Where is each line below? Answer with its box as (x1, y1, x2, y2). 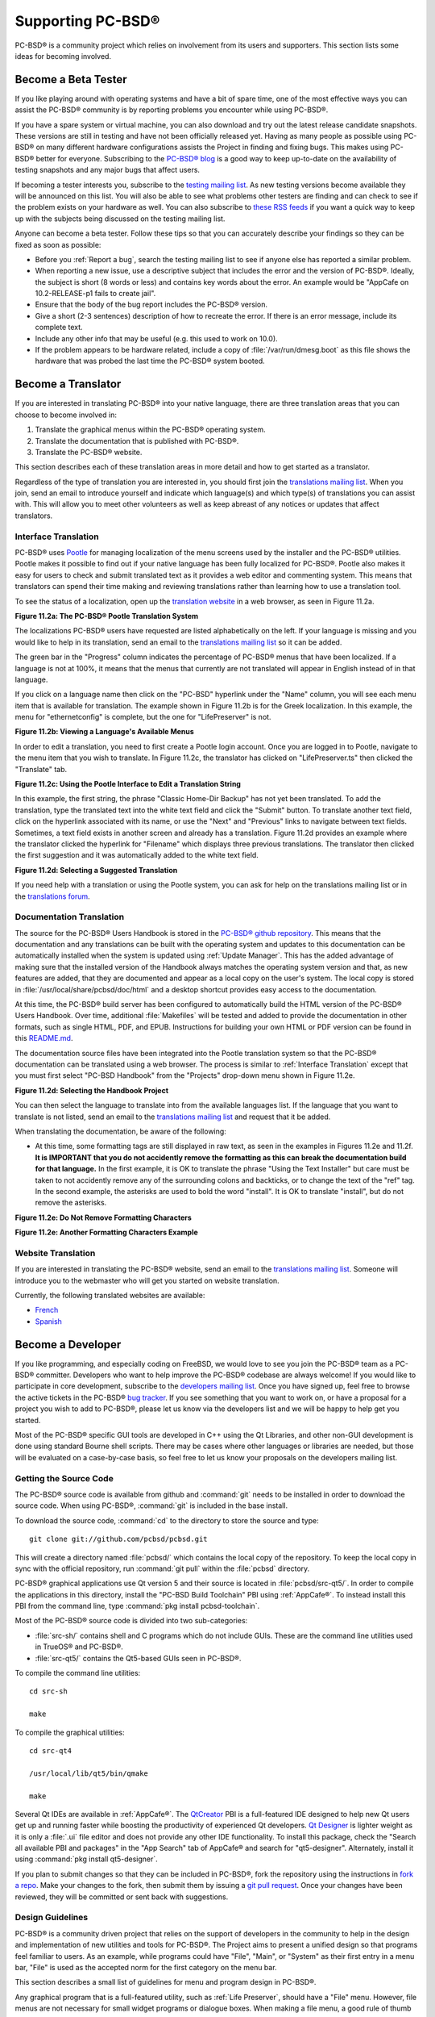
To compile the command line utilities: (14, 1668, 141, 1678)
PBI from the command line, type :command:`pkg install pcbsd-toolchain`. (14, 1601, 260, 1611)
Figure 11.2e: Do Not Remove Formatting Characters (14, 1213, 193, 1222)
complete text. (35, 323, 84, 332)
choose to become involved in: (14, 410, 117, 420)
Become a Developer (14, 1338, 122, 1351)
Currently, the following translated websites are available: (14, 1290, 205, 1300)
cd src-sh (29, 1687, 68, 1696)
